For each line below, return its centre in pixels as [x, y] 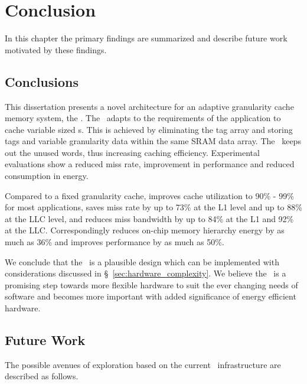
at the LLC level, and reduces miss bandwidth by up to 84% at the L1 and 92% [149, 218]
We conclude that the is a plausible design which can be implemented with [142, 261]
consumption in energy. [47, 176]
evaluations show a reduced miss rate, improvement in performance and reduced [150, 164]
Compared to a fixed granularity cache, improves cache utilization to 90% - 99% [149, 195]
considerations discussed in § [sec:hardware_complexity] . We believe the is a [146, 273]
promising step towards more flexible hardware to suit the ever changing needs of [151, 284]
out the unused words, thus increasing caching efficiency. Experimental [132, 152]
